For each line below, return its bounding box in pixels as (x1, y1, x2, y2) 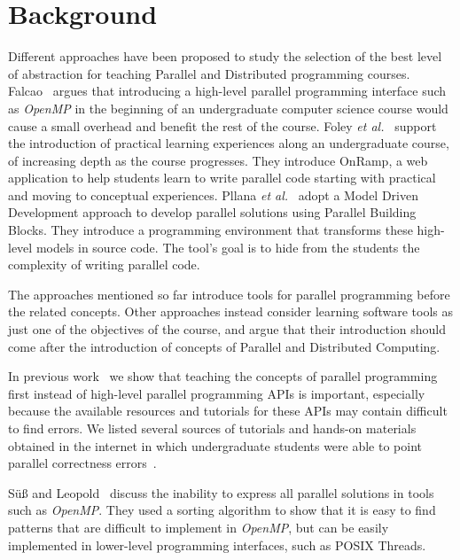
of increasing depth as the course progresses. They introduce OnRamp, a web (8, 151, 428, 169)
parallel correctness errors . (8, 454, 157, 472)
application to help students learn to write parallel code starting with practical (8, 168, 436, 187)
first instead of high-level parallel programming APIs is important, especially (8, 384, 425, 402)
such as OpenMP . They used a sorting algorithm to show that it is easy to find (8, 501, 436, 519)
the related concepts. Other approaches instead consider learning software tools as (8, 302, 454, 321)
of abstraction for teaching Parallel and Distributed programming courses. (8, 64, 410, 82)
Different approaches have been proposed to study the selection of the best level (8, 47, 442, 66)
